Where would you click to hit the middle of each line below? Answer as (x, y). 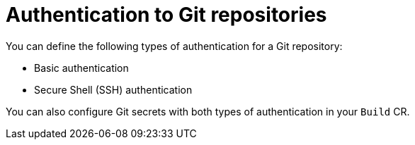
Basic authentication (81, 68)
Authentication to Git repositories (166, 15)
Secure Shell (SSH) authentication (113, 89)
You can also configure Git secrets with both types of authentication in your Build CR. (208, 111)
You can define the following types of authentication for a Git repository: (174, 46)
